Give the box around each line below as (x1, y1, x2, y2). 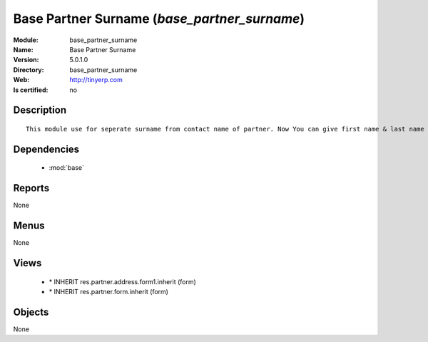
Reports (13, 182, 50, 194)
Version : (13, 56, 39, 64)
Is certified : (13, 86, 49, 94)
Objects (13, 306, 49, 318)
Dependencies (13, 143, 80, 155)
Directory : (13, 65, 44, 74)
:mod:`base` (49, 164, 85, 172)
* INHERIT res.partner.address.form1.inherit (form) (49, 277, 196, 286)
